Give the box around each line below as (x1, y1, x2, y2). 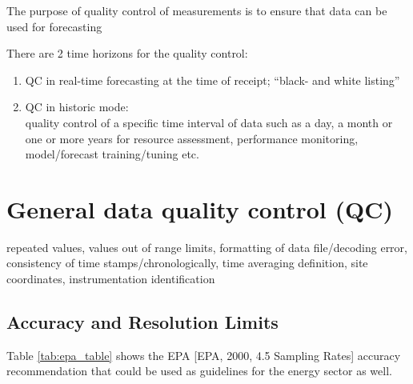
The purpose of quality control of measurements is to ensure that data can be (6, 2, 387, 18)
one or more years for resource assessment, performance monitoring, (25, 130, 359, 146)
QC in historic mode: (25, 98, 129, 115)
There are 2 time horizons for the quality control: (6, 45, 248, 62)
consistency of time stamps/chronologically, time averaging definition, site (6, 254, 368, 271)
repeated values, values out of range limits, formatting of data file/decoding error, (6, 238, 407, 255)
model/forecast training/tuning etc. (25, 146, 199, 162)
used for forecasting (6, 18, 102, 34)
